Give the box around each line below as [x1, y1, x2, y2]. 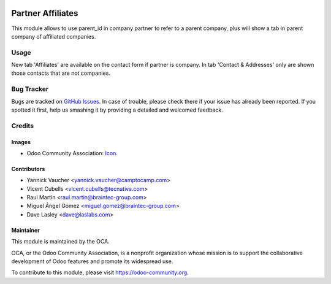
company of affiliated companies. [11, 33, 96, 40]
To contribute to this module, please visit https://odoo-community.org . [11, 269, 189, 276]
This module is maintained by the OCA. [11, 238, 110, 245]
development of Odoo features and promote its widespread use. [11, 258, 173, 265]
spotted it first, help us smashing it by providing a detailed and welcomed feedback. [11, 106, 223, 113]
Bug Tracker [11, 85, 49, 93]
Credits [11, 121, 34, 130]
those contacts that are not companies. [11, 69, 110, 77]
